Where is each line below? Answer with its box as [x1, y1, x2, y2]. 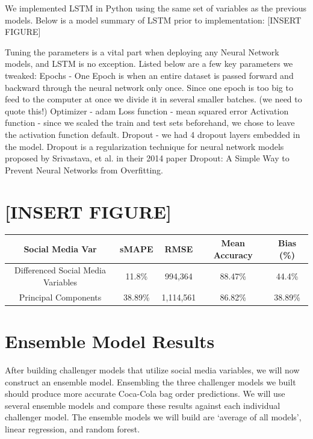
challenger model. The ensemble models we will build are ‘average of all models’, [5, 411, 302, 423]
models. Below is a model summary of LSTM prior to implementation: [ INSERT [5, 13, 302, 26]
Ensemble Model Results [5, 329, 215, 353]
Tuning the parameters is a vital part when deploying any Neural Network [5, 45, 279, 58]
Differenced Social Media [14, 264, 106, 276]
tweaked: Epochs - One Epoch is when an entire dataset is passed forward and [5, 69, 294, 81]
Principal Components [19, 290, 102, 303]
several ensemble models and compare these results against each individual [5, 399, 280, 411]
